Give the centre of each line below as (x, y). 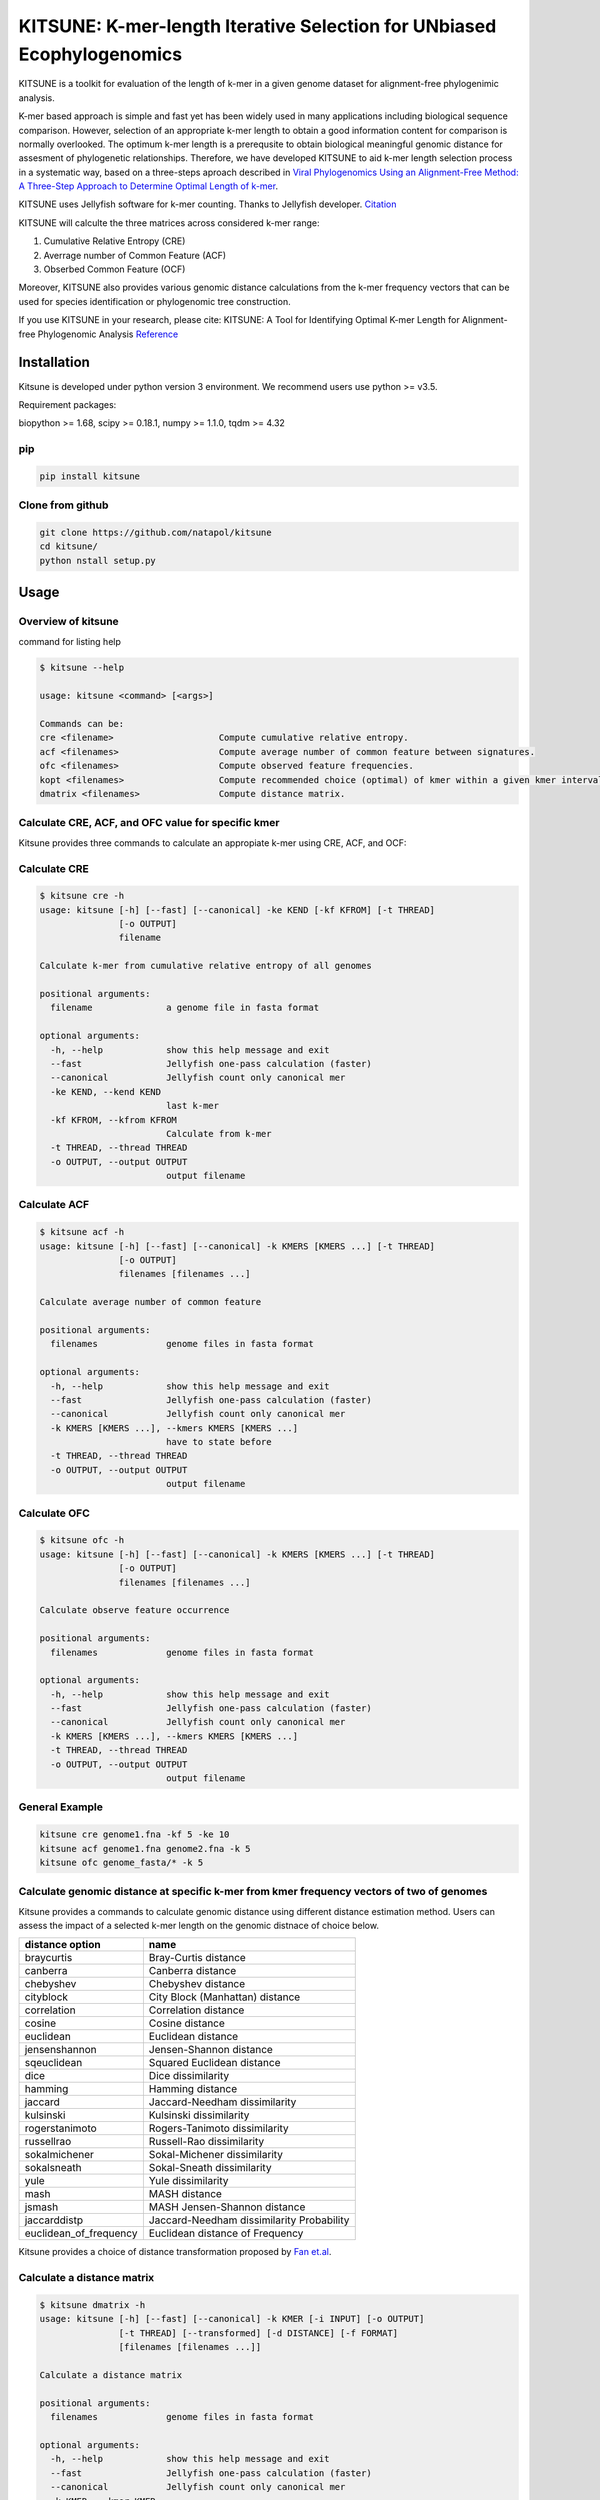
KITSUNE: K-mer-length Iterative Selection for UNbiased (257, 26)
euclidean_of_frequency (81, 2233)
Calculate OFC (54, 1513)
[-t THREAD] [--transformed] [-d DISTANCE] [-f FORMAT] (258, 2333)
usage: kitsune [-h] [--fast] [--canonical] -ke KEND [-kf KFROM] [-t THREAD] (237, 909)
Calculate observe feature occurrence (134, 1610)
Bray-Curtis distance (197, 1958)
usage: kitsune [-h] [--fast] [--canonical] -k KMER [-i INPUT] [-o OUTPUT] (232, 2319)
